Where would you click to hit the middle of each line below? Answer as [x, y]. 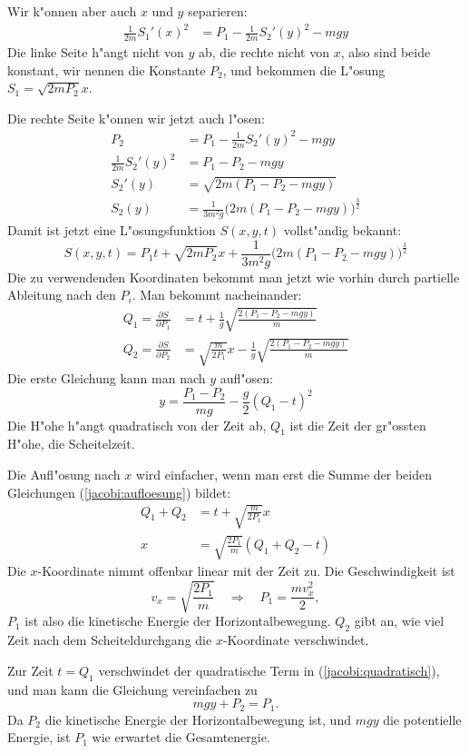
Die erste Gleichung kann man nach [107, 377]
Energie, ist [39, 737]
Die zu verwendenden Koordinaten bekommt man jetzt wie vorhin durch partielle [234, 277]
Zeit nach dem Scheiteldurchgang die [110, 640]
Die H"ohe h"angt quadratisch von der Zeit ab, [137, 425]
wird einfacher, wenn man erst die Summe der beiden [283, 474]
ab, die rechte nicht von [264, 51]
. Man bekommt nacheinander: [217, 295]
